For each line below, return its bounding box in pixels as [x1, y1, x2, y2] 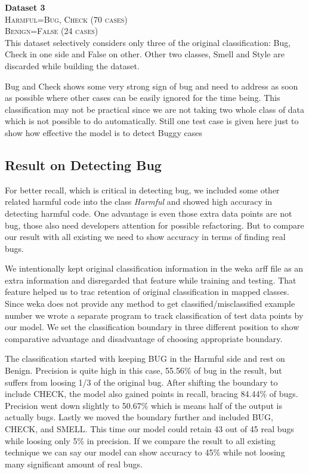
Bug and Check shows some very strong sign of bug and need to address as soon [5, 79, 298, 92]
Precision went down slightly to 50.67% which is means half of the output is [5, 399, 282, 411]
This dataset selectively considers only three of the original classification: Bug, [5, 36, 291, 48]
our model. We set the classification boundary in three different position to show [5, 321, 299, 333]
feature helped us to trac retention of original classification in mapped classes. [5, 285, 290, 298]
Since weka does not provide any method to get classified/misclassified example [5, 297, 295, 310]
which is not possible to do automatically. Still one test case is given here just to [5, 115, 299, 127]
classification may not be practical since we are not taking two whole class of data [5, 103, 305, 115]
